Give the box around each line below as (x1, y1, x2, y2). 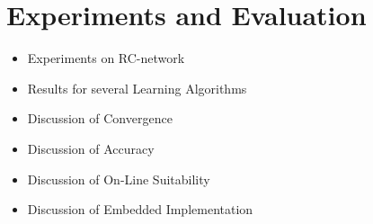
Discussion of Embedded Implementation (27, 200, 253, 219)
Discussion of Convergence (27, 109, 173, 128)
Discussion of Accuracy (27, 139, 155, 157)
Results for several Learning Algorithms (27, 78, 247, 97)
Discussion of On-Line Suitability (27, 169, 210, 188)
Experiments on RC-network (27, 49, 185, 67)
